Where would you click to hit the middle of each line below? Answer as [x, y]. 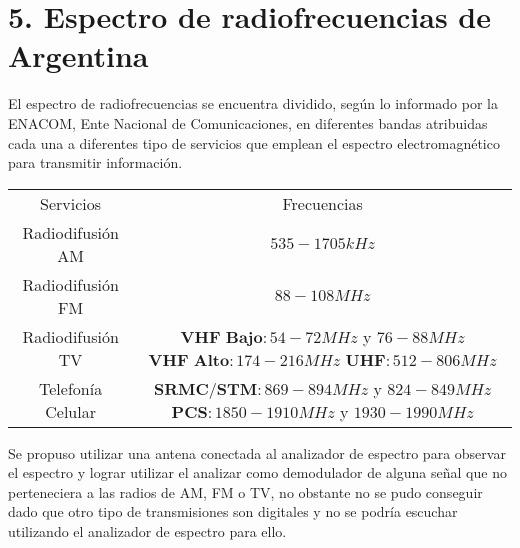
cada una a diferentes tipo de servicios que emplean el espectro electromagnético [254, 142]
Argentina [78, 55]
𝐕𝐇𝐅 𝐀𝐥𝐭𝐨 [189, 360]
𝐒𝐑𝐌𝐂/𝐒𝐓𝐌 [205, 389]
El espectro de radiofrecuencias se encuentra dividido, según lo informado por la [253, 103]
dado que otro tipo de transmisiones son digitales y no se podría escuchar [233, 511]
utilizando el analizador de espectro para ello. [147, 531]
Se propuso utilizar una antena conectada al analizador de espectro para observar [257, 452]
